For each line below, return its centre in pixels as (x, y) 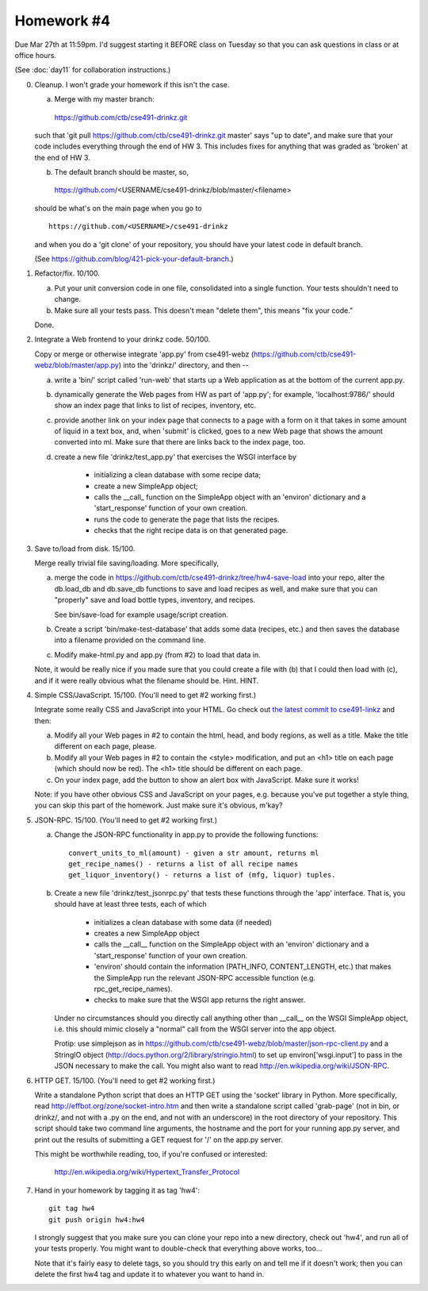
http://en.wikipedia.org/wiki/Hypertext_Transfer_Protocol (147, 1172)
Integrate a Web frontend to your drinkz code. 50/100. (122, 339)
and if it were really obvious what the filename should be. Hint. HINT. (147, 680)
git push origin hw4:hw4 (97, 1220)
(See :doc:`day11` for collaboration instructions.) (93, 70)
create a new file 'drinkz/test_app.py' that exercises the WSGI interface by (176, 457)
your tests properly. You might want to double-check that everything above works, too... (178, 1249)
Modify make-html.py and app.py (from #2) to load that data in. (157, 654)
